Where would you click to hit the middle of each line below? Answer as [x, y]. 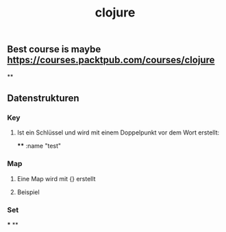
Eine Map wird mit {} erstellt [56, 178]
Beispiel [28, 192]
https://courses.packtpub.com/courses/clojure [111, 60]
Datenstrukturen [43, 98]
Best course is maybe [54, 49]
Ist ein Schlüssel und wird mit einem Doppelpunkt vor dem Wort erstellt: [118, 132]
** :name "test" [39, 146]
